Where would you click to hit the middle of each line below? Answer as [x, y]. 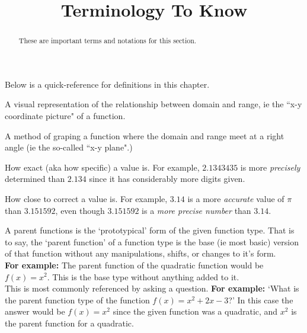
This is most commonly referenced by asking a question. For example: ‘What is [152, 288]
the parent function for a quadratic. [69, 323]
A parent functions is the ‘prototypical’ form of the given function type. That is [150, 230]
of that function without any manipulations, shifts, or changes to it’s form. [140, 253]
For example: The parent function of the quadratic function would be [134, 265]
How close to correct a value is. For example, [86, 198]
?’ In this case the [261, 300]
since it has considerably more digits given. [167, 179]
